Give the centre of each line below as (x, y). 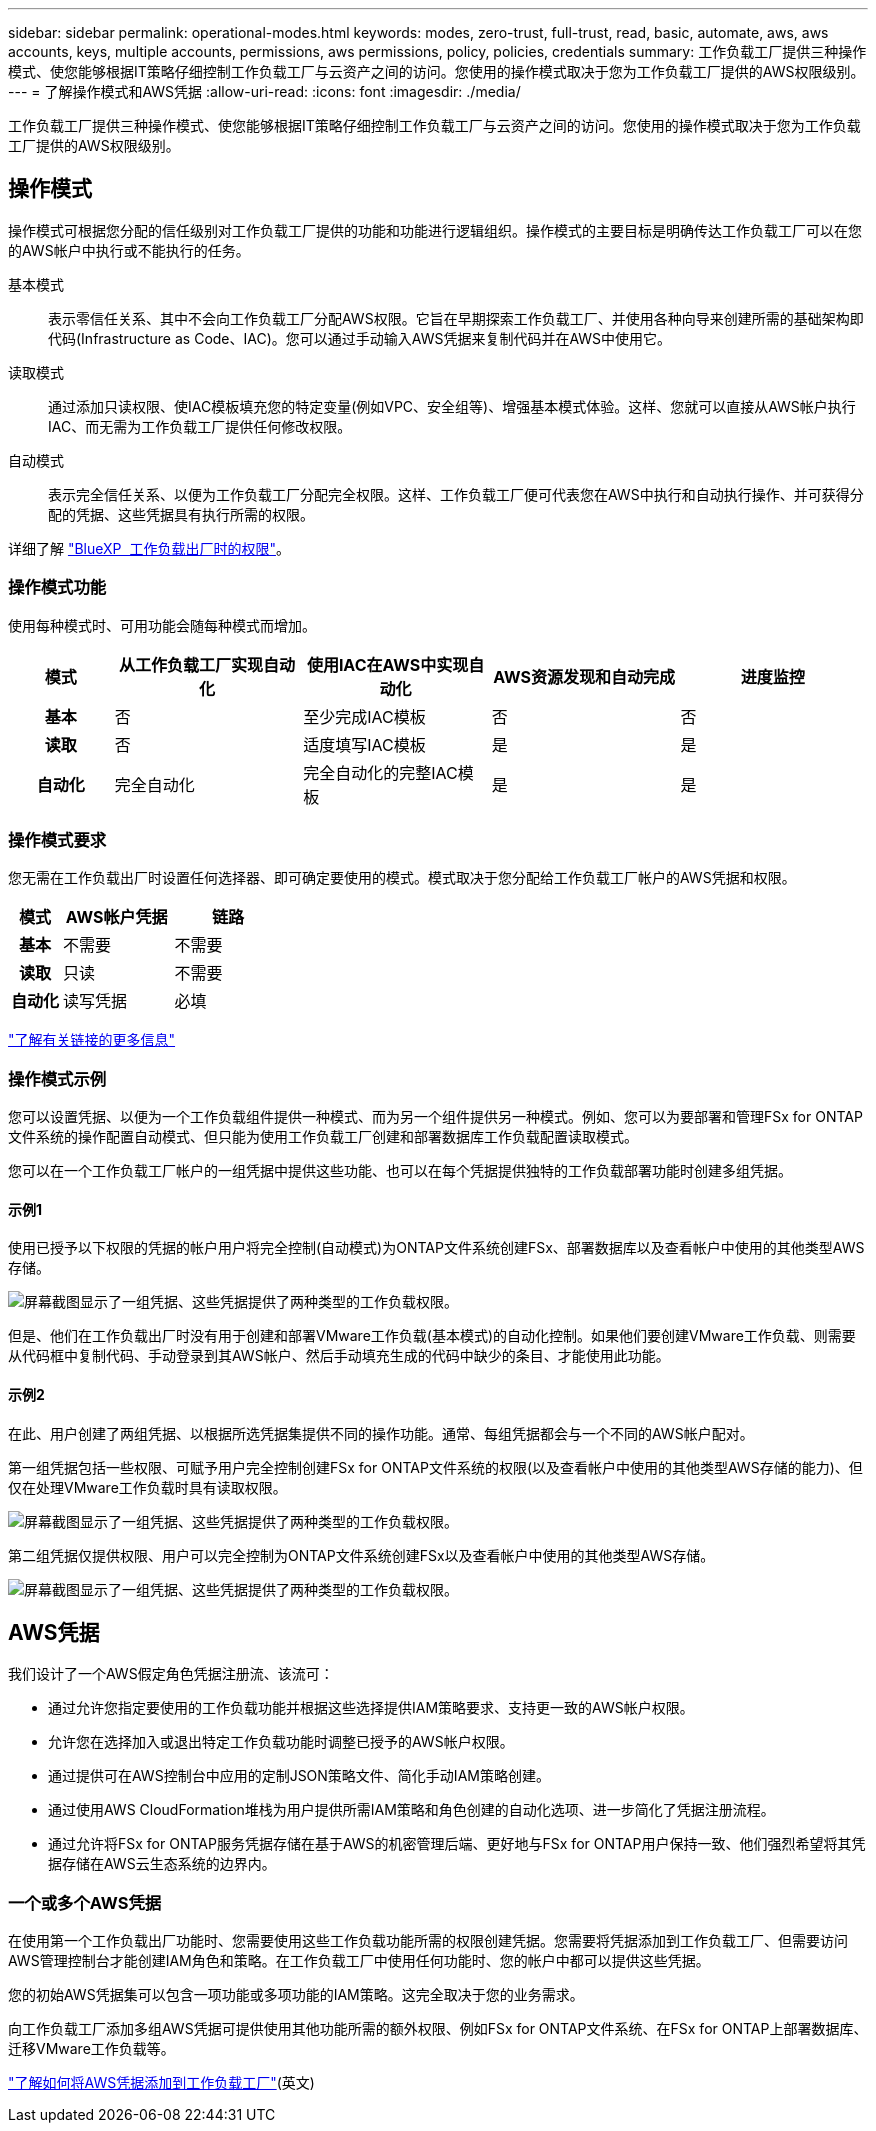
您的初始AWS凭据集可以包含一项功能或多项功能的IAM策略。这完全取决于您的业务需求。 (296, 1995)
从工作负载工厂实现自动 (207, 664)
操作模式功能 (57, 587)
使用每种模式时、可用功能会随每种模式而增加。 (162, 625)
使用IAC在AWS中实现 (387, 664)
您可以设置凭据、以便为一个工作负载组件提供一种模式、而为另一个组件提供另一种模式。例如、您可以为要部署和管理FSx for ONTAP (435, 1117)
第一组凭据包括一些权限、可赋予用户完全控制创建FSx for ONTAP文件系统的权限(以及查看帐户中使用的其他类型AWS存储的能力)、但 (435, 1467)
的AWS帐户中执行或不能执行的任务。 (129, 250)
